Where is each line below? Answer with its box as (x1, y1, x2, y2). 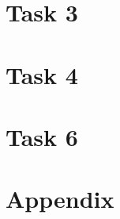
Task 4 (6, 58, 78, 90)
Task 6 (6, 120, 78, 152)
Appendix (6, 182, 114, 215)
